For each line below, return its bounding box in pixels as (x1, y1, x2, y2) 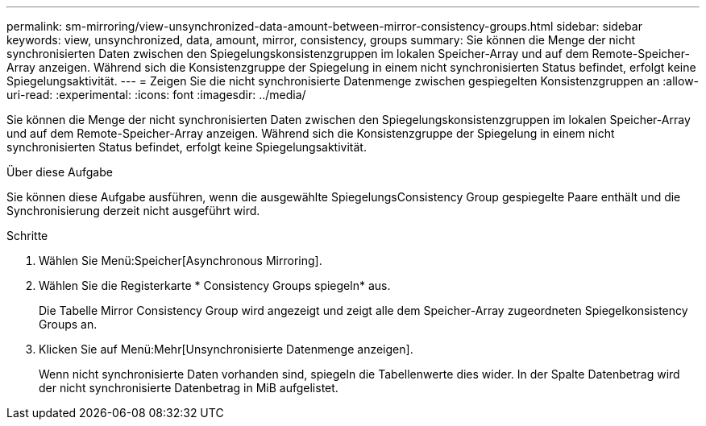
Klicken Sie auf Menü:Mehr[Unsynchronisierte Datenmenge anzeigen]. (39, 342, 413, 356)
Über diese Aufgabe (6, 165, 113, 179)
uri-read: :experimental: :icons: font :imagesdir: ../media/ (6, 88, 306, 101)
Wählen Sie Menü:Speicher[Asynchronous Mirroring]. (39, 254, 322, 267)
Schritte (6, 229, 48, 242)
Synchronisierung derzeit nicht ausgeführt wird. (6, 204, 260, 217)
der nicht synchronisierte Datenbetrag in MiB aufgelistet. (39, 381, 338, 395)
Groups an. (39, 317, 98, 331)
